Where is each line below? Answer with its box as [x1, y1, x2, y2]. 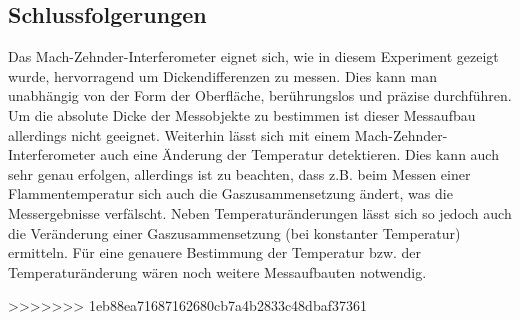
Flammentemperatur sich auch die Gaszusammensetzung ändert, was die [8, 183, 453, 204]
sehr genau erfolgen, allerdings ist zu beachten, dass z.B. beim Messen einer [8, 163, 471, 184]
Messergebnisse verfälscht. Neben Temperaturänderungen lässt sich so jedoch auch [8, 202, 512, 223]
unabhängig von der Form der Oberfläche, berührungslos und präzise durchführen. [8, 85, 512, 106]
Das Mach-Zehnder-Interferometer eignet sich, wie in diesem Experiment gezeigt [8, 46, 499, 67]
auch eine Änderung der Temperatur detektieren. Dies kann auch [100, 144, 499, 165]
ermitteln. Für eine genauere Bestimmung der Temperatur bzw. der [8, 242, 422, 263]
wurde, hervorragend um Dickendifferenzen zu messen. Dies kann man [8, 65, 437, 86]
